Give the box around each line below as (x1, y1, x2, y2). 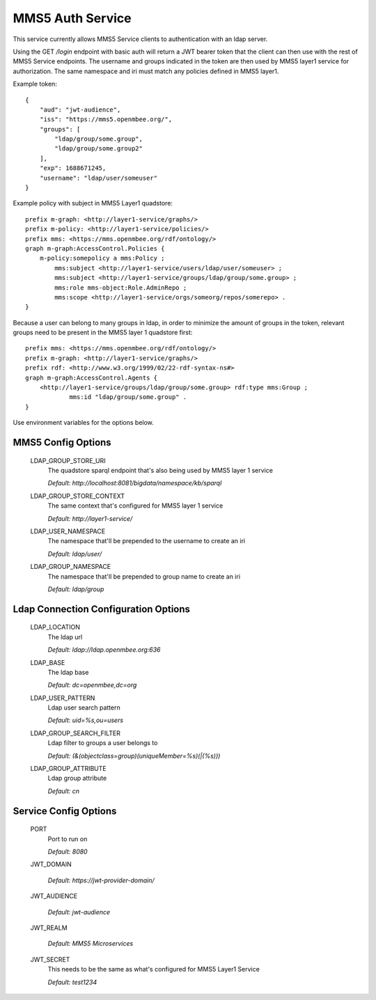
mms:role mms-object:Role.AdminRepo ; (54, 283, 187, 292)
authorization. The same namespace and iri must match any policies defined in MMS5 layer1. (13, 67, 279, 75)
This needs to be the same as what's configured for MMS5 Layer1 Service (47, 965, 260, 974)
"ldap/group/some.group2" (54, 145, 143, 153)
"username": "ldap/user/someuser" (39, 174, 158, 182)
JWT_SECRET (30, 955, 70, 964)
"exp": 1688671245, (39, 164, 107, 172)
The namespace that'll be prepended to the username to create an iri (47, 537, 246, 545)
